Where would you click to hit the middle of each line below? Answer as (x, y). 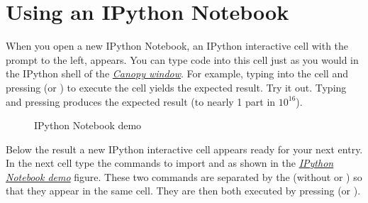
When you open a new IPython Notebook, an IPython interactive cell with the (177, 46)
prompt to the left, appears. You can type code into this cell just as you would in (182, 59)
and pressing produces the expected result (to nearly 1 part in (141, 101)
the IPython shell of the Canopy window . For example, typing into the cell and (177, 73)
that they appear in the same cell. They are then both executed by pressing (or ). (183, 191)
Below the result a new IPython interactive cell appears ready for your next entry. (184, 149)
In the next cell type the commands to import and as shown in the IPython (170, 163)
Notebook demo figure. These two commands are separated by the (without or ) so (184, 176)
